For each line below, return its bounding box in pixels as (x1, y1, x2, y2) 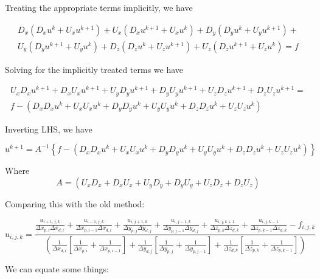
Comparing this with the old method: (5, 198, 145, 210)
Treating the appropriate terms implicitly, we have (5, 1, 193, 13)
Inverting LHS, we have (5, 122, 92, 135)
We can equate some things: (5, 263, 109, 275)
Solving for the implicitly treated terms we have (5, 63, 184, 75)
